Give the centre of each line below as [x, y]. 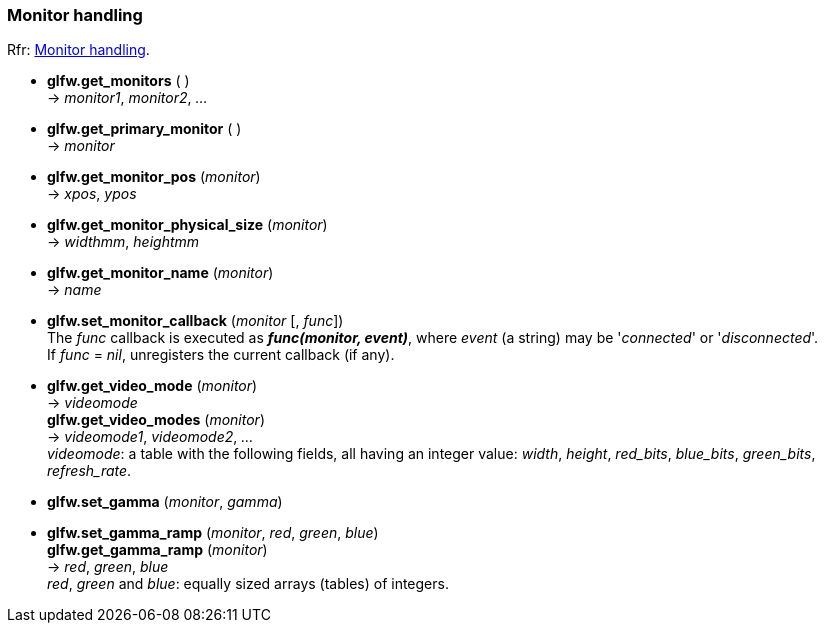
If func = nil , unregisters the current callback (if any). [221, 355]
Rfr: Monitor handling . [78, 50]
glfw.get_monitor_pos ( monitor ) [154, 177]
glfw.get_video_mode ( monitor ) [152, 386]
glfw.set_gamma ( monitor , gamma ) [165, 502]
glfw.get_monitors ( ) [118, 81]
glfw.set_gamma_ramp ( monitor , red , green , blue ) [213, 533]
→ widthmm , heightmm [123, 242]
